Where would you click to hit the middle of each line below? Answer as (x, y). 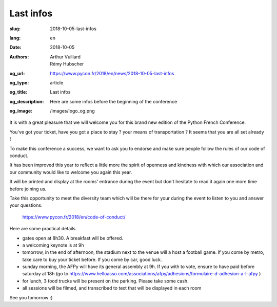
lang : (15, 38)
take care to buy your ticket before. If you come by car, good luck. (92, 259)
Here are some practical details (43, 229)
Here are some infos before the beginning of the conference (114, 101)
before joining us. (28, 189)
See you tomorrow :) (31, 297)
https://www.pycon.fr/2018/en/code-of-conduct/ (74, 217)
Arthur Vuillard (65, 57)
